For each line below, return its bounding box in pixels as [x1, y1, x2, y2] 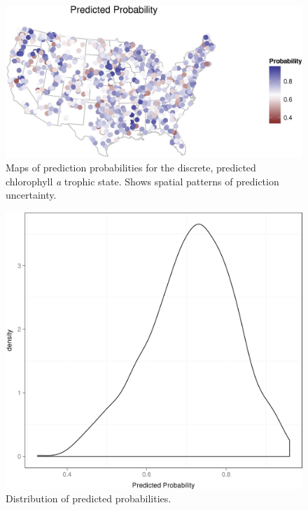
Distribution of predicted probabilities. [6, 491, 171, 506]
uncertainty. [6, 187, 57, 202]
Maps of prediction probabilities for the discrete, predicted [6, 160, 256, 174]
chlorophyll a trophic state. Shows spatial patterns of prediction [6, 173, 279, 188]
